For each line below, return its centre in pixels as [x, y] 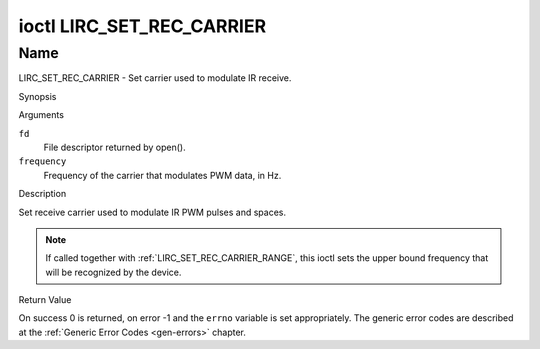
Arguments [41, 115]
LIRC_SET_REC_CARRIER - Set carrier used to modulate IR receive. [155, 78]
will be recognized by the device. [113, 272]
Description [42, 194]
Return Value [45, 300]
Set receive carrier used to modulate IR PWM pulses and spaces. [152, 212]
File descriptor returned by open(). [114, 147]
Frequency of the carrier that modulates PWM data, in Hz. [162, 175]
